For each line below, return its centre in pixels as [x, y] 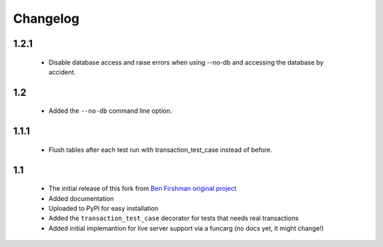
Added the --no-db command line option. [110, 111]
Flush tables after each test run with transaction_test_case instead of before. [160, 150]
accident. [62, 72]
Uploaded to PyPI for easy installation [104, 208]
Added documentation [81, 198]
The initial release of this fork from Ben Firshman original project [143, 189]
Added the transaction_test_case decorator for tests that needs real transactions [174, 218]
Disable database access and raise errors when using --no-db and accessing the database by [186, 62]
